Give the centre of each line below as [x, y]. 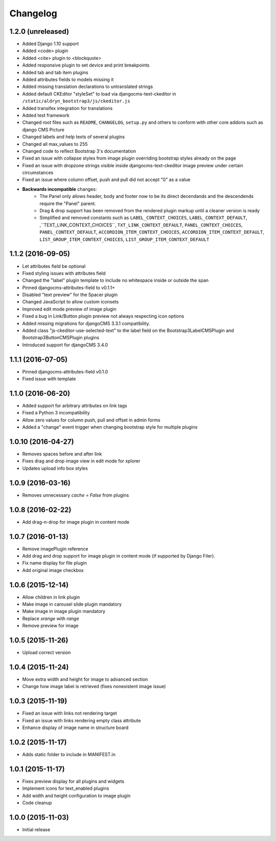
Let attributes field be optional [54, 266]
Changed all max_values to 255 [55, 144]
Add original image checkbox [53, 570]
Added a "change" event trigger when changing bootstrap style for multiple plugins [110, 427]
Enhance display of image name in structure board [75, 728]
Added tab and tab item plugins [55, 72]
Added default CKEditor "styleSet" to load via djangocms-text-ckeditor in [99, 94]
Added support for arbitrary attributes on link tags [75, 406]
